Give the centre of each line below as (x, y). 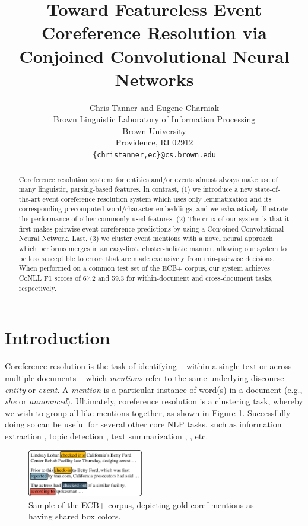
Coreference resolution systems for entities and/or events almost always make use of (148, 179)
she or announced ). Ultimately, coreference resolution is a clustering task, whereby (154, 401)
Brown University (154, 130)
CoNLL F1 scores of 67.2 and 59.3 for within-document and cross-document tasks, (146, 278)
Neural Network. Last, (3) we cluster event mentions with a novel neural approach (146, 238)
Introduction (58, 338)
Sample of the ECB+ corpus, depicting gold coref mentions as (141, 504)
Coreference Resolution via (154, 32)
